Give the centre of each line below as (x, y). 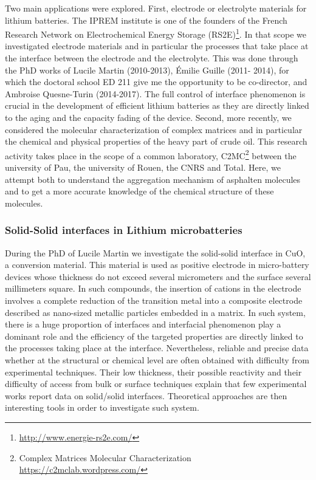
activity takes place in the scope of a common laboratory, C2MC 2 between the (151, 154)
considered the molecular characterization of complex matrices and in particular (154, 129)
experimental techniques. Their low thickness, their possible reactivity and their (153, 372)
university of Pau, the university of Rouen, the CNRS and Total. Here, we (143, 167)
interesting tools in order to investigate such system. (102, 407)
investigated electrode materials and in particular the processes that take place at (157, 46)
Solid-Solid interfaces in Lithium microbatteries (124, 230)
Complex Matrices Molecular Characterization (105, 457)
